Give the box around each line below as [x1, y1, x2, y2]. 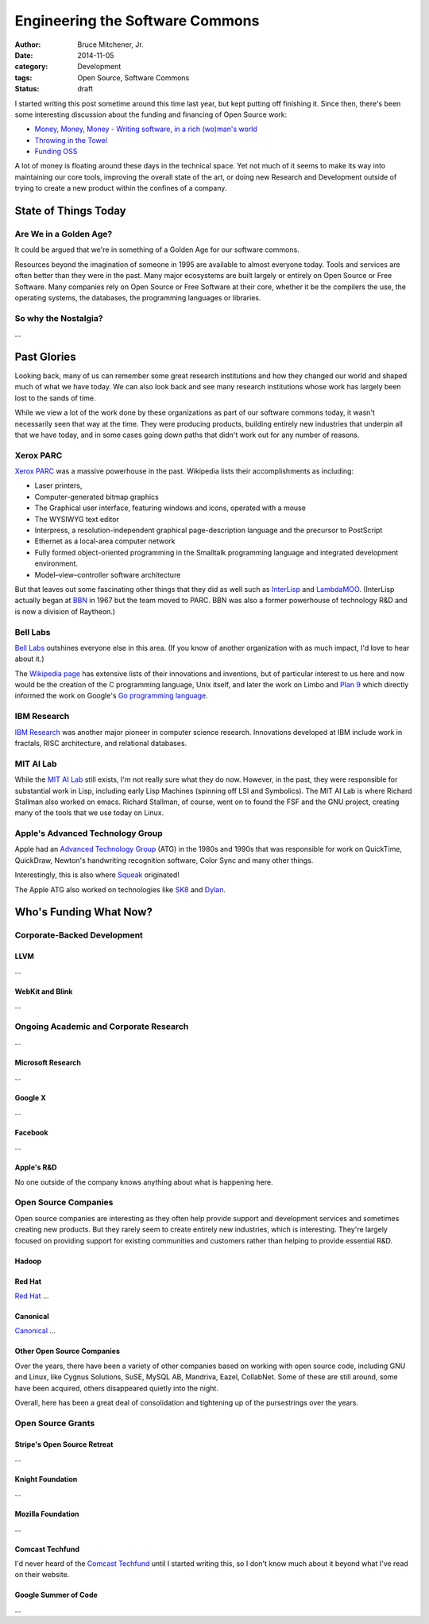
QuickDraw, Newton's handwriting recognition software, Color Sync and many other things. [14, 855, 314, 865]
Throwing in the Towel [34, 135, 107, 145]
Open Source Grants [14, 1417, 95, 1429]
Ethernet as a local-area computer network [34, 536, 176, 546]
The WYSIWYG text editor [34, 514, 119, 524]
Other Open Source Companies [14, 1347, 121, 1356]
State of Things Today [14, 204, 126, 218]
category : [14, 62, 48, 72]
